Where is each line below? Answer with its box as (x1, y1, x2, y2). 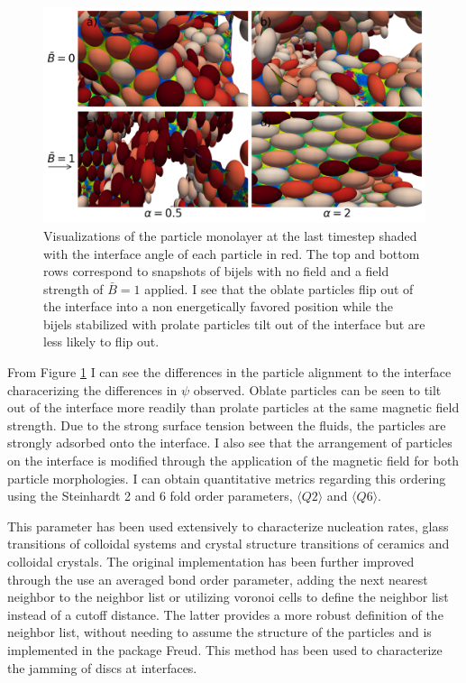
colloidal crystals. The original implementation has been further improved (7, 552, 415, 571)
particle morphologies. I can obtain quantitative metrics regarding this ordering (7, 468, 446, 487)
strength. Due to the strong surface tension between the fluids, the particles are (7, 415, 446, 434)
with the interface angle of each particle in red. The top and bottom (43, 244, 420, 263)
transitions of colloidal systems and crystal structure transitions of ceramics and (7, 534, 450, 553)
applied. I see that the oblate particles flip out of (144, 279, 414, 298)
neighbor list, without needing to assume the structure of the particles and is (7, 623, 432, 641)
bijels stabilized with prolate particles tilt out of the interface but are (43, 314, 425, 333)
